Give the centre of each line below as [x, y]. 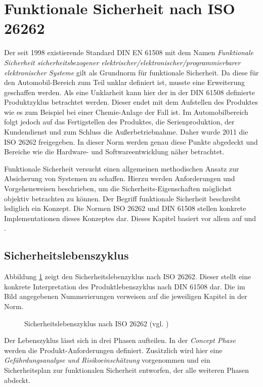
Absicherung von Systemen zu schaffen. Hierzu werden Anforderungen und [120, 178]
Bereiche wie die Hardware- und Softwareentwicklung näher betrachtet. [114, 152]
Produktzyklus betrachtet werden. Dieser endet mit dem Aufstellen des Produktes [131, 102]
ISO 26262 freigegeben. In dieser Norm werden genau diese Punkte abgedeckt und [131, 141]
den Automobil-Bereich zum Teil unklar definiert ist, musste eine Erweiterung [125, 82]
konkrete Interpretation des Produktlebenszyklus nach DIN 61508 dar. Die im [125, 286]
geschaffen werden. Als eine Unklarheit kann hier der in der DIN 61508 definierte [130, 92]
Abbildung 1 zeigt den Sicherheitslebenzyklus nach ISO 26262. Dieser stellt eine [128, 276]
